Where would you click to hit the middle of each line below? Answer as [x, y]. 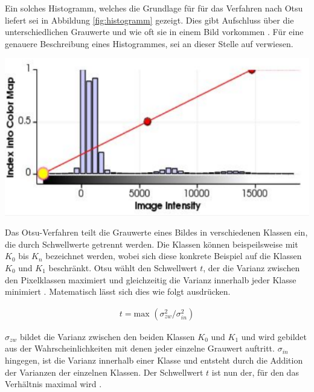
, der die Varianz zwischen [252, 267]
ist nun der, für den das [255, 372]
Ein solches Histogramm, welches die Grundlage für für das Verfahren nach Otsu [154, 8]
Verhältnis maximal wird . [53, 384]
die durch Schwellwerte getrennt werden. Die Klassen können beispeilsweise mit [152, 244]
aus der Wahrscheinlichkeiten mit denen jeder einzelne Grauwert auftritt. [140, 348]
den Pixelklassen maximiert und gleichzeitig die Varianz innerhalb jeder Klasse [151, 279]
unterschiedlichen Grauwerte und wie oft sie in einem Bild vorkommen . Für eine [154, 32]
